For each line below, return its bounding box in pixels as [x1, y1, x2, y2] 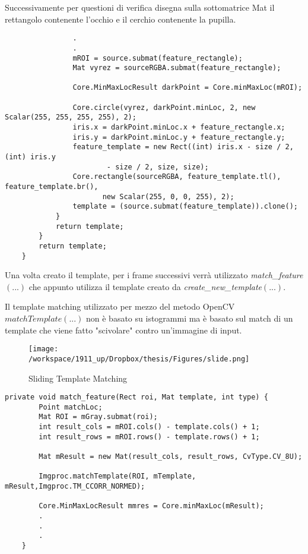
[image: [28, 345, 59, 354]
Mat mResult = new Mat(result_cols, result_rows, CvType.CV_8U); [39, 452, 303, 461]
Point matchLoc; [39, 402, 103, 411]
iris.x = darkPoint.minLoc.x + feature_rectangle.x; [72, 123, 285, 132]
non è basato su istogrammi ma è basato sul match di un [86, 312, 293, 325]
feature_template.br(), [5, 182, 99, 191]
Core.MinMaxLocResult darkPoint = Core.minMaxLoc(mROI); [72, 83, 303, 92]
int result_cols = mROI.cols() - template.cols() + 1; [39, 423, 260, 432]
